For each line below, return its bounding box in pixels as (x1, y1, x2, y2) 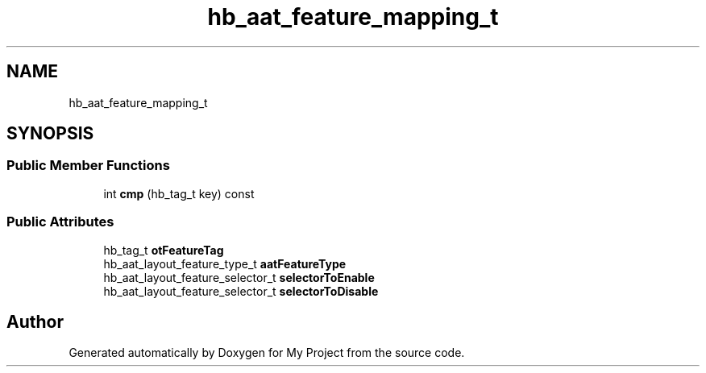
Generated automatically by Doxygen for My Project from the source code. (69, 346, 465, 360)
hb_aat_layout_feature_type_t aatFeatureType (103, 256, 347, 271)
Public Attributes (6, 213, 114, 230)
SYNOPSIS (6, 123, 94, 144)
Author (6, 311, 64, 332)
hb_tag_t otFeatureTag (103, 242, 224, 257)
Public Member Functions (6, 157, 170, 174)
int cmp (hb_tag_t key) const (103, 186, 255, 201)
